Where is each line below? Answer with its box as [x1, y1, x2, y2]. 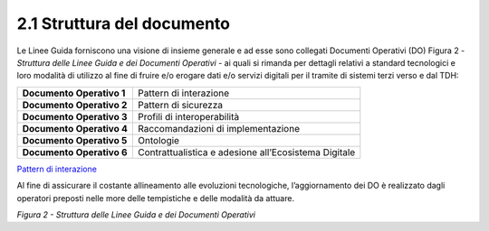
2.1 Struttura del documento [16, 14, 231, 33]
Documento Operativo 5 [22, 134, 128, 146]
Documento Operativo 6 [22, 145, 128, 158]
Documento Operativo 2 [22, 98, 128, 111]
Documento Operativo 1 [22, 87, 126, 99]
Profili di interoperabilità [137, 110, 240, 123]
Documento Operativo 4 [22, 122, 129, 134]
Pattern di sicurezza [137, 98, 224, 111]
